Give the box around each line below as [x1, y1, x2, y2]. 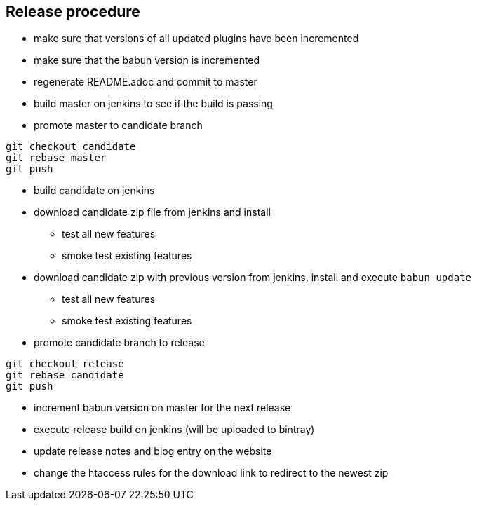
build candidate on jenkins [34, 184, 155, 197]
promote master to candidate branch [34, 119, 203, 132]
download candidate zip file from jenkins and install [34, 206, 271, 219]
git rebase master [6, 152, 107, 164]
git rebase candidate [6, 369, 124, 381]
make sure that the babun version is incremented [34, 54, 260, 67]
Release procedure [6, 3, 140, 20]
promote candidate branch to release [34, 336, 205, 349]
